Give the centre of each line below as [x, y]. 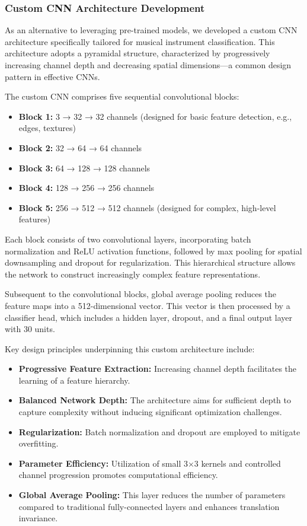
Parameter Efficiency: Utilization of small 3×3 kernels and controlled [150, 463]
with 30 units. [30, 329]
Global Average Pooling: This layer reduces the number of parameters [152, 495]
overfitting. [39, 443]
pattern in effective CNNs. [52, 76]
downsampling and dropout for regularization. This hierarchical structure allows [150, 262]
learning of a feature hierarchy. [74, 380]
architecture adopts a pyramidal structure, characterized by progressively [137, 53]
